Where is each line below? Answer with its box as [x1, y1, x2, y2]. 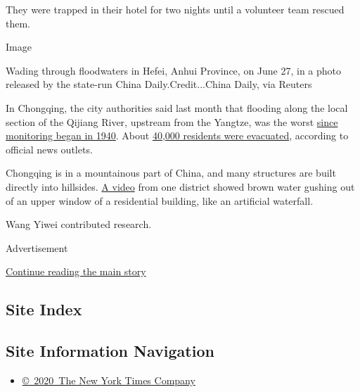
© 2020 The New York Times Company [22, 372, 195, 387]
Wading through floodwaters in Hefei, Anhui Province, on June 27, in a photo [6, 63, 342, 77]
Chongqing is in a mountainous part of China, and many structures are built [6, 165, 336, 180]
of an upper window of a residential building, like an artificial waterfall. [6, 193, 314, 208]
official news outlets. [6, 141, 93, 156]
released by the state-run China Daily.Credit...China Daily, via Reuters [6, 77, 312, 91]
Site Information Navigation [6, 340, 214, 362]
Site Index [6, 298, 82, 320]
